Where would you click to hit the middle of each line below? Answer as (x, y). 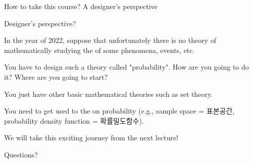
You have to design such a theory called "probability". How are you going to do (126, 67)
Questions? (21, 154)
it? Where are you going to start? (56, 76)
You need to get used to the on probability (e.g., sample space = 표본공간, (119, 111)
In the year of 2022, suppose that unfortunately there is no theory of (110, 40)
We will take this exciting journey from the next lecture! (91, 138)
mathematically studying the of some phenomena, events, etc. (99, 50)
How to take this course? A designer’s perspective (81, 6)
